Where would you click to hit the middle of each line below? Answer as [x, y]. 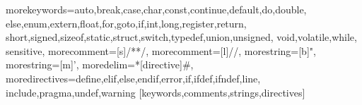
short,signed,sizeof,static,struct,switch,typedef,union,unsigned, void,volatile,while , [181, 37]
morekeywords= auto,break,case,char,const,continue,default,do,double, [156, 9]
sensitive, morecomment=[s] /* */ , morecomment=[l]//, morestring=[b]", [161, 50]
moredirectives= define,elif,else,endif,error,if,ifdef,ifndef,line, [133, 78]
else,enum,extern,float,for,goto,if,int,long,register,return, [126, 23]
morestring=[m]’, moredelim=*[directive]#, [100, 64]
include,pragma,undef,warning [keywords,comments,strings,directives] [156, 92]
